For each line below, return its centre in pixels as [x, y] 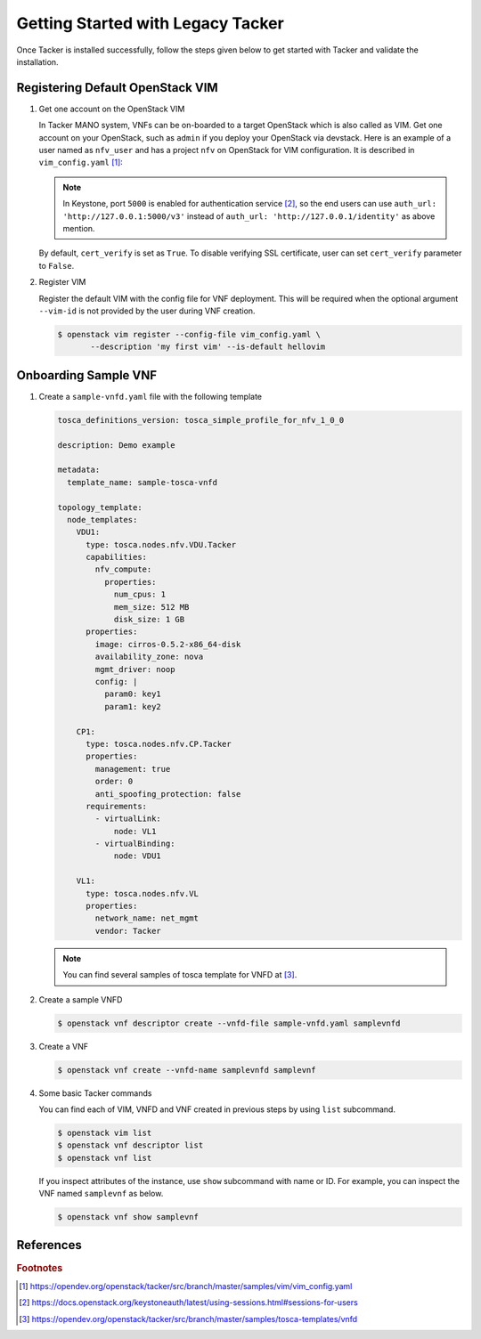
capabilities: [116, 557]
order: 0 [114, 782]
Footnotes [40, 1268]
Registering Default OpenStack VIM [117, 88]
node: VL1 [135, 831]
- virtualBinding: [135, 844]
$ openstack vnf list [105, 1158]
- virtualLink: [128, 819]
